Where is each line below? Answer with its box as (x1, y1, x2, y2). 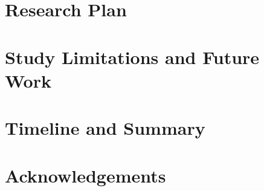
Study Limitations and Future (5, 44, 260, 69)
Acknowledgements (5, 163, 166, 187)
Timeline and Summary (5, 115, 205, 140)
